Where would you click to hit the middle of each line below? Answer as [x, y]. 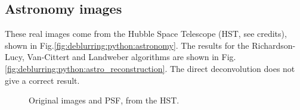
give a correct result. [42, 80]
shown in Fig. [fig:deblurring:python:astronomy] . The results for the [127, 45]
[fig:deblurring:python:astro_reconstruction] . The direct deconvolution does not [150, 68]
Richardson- [274, 45]
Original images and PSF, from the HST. [104, 100]
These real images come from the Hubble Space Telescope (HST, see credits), [146, 34]
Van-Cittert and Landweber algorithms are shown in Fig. [132, 57]
